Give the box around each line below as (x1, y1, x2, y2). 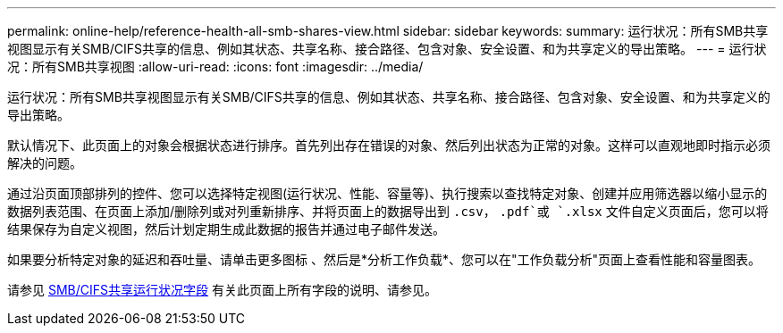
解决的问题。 (7, 155, 82, 171)
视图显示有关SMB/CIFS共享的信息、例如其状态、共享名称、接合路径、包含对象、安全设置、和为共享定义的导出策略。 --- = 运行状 (7, 41, 767, 56)
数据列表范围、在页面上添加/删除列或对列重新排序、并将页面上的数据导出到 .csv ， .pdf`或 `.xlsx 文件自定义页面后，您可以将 (7, 204, 769, 219)
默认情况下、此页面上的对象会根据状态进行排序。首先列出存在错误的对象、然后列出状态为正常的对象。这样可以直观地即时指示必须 (7, 137, 770, 153)
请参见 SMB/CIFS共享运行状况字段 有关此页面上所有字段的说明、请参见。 (7, 282, 437, 297)
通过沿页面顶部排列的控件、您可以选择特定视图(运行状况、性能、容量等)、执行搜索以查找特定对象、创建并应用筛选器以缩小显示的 (7, 186, 768, 201)
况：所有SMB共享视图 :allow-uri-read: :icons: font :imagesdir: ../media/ (7, 59, 424, 74)
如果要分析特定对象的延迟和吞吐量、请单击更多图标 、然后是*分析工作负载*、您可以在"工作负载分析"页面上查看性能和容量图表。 (7, 252, 762, 267)
